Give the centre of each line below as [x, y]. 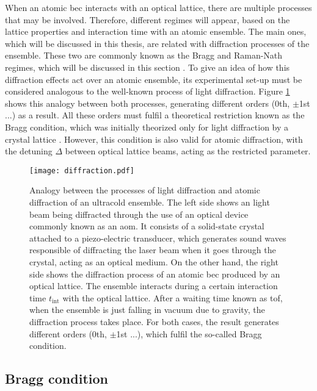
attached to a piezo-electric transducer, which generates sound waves [158, 238]
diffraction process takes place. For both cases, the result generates [154, 321]
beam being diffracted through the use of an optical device [139, 214]
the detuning [29, 151]
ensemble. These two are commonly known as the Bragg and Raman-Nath [144, 55]
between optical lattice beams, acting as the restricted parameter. [188, 151]
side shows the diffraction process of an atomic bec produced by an [155, 274]
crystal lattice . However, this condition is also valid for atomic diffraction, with [154, 139]
